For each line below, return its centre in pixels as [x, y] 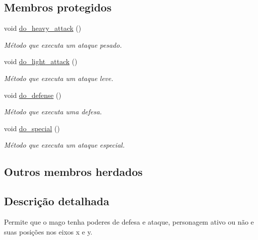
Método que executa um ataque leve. [59, 78]
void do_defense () [33, 95]
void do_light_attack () [41, 61]
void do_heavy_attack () [43, 28]
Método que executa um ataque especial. [64, 145]
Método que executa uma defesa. [53, 112]
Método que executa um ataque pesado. [63, 44]
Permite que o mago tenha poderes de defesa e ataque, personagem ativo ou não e [129, 221]
